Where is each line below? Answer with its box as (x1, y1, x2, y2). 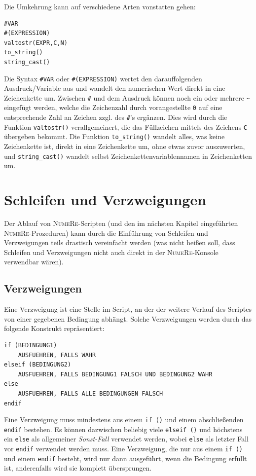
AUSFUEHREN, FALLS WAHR (18, 351, 96, 359)
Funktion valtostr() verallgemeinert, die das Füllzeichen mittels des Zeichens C (4, 121, 248, 132)
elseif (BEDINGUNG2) (4, 361, 72, 368)
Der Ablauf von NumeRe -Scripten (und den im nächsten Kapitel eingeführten (4, 218, 238, 228)
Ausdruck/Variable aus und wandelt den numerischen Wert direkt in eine (4, 83, 225, 93)
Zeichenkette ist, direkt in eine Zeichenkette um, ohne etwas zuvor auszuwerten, (4, 141, 245, 151)
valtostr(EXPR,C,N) (4, 39, 68, 46)
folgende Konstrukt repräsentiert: (4, 323, 105, 333)
